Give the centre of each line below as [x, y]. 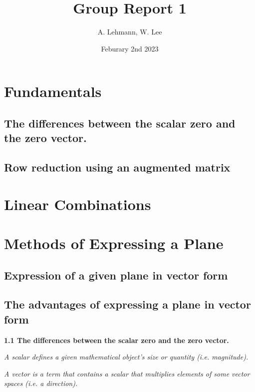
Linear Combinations [78, 204]
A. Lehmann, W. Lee [130, 32]
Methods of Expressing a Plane [114, 243]
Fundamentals [53, 91]
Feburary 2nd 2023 [130, 48]
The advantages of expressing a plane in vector [127, 304]
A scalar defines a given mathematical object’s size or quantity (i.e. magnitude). [126, 357]
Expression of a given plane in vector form [116, 275]
